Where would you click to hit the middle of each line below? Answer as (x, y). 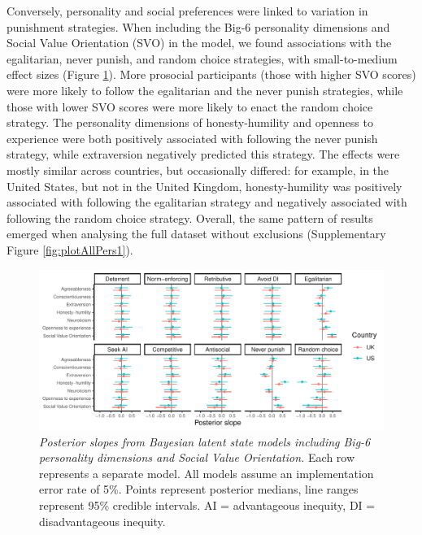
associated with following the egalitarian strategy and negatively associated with (207, 202)
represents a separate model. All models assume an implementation (207, 473)
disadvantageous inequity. (102, 521)
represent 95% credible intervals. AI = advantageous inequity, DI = (207, 505)
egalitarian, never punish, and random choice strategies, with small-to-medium (202, 58)
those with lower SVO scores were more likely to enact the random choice (190, 106)
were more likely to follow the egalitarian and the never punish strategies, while (205, 90)
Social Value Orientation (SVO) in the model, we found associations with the (199, 43)
